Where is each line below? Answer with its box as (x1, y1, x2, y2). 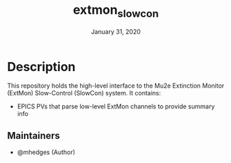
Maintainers (7, 130, 61, 142)
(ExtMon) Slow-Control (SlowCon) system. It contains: (7, 89, 161, 97)
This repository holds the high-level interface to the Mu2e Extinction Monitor (7, 81, 225, 90)
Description (7, 59, 76, 75)
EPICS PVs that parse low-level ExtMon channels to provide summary (17, 102, 215, 111)
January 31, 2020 (90, 27, 141, 36)
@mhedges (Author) (17, 148, 76, 157)
